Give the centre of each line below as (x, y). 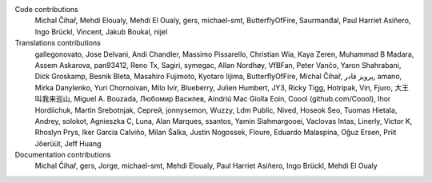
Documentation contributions (63, 155)
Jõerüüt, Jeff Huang (68, 143)
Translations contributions (58, 43)
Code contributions (47, 9)
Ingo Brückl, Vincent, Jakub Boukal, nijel (101, 31)
